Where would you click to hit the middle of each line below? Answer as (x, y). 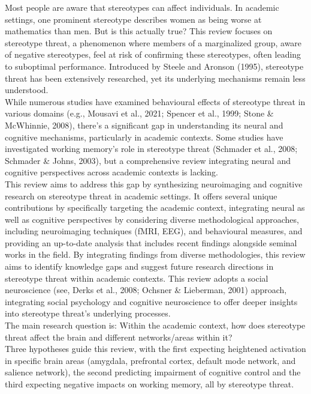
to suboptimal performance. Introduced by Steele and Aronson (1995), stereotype (154, 66)
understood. (27, 90)
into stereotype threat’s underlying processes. (88, 313)
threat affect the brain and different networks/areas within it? (119, 337)
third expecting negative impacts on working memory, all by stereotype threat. (150, 384)
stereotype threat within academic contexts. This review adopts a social (137, 278)
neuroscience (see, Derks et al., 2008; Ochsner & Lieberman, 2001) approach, (146, 290)
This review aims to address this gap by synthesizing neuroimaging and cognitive (154, 183)
